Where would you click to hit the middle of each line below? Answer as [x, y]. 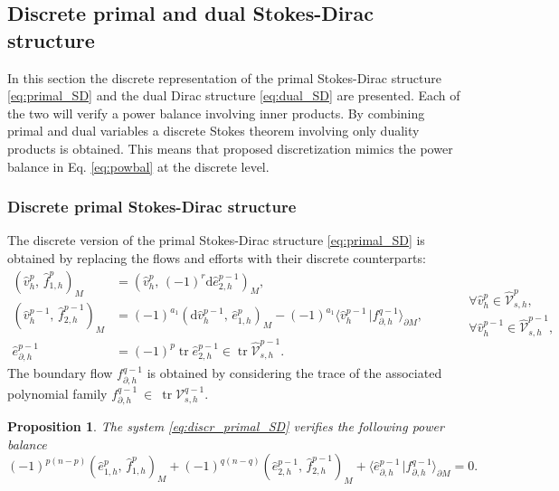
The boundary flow [60, 373]
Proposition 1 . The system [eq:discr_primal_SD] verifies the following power [226, 426]
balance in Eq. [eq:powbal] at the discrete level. [138, 166]
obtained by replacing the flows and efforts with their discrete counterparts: [217, 257]
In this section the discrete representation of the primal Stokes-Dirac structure [225, 77]
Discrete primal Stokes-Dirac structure [152, 207]
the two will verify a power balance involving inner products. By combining [216, 113]
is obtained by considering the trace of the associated [294, 373]
